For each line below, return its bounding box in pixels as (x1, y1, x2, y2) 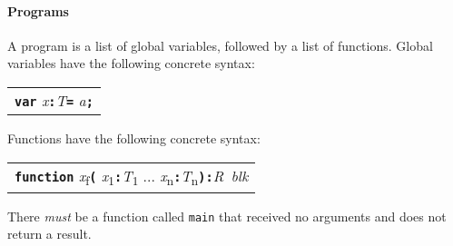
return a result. (7, 224, 92, 243)
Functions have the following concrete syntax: (7, 128, 261, 147)
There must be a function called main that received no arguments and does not (7, 206, 447, 225)
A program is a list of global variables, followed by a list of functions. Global (7, 35, 433, 54)
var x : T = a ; (15, 89, 94, 111)
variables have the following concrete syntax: (7, 54, 255, 73)
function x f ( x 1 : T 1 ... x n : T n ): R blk (15, 164, 249, 189)
